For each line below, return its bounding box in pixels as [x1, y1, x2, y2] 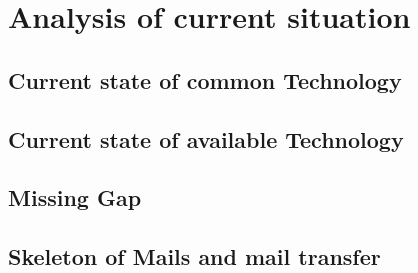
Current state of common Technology [8, 64, 402, 95]
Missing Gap [8, 182, 142, 213]
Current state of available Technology [8, 123, 404, 154]
